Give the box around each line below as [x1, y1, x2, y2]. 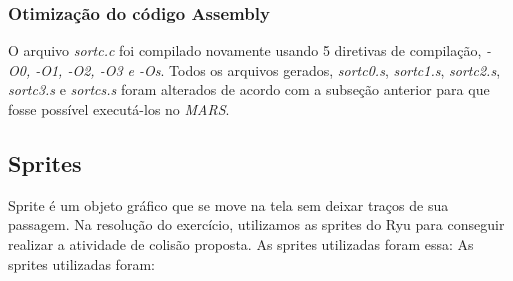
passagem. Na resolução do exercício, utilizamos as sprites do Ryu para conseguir [8, 214, 505, 235]
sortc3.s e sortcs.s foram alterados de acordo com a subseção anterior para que [8, 79, 490, 100]
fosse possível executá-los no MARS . [8, 99, 230, 119]
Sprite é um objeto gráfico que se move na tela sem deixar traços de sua [8, 194, 449, 215]
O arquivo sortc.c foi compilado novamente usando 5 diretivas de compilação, [8, 40, 482, 61]
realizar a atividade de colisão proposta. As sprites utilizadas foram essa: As [8, 233, 474, 254]
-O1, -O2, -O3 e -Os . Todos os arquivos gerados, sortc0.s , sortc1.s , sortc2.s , [35, 59, 501, 80]
